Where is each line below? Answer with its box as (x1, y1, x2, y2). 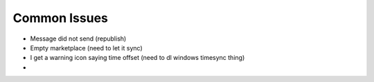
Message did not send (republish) (30, 34, 127, 43)
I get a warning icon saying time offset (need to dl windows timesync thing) (30, 54, 245, 62)
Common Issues (12, 10, 109, 25)
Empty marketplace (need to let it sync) (30, 43, 143, 52)
